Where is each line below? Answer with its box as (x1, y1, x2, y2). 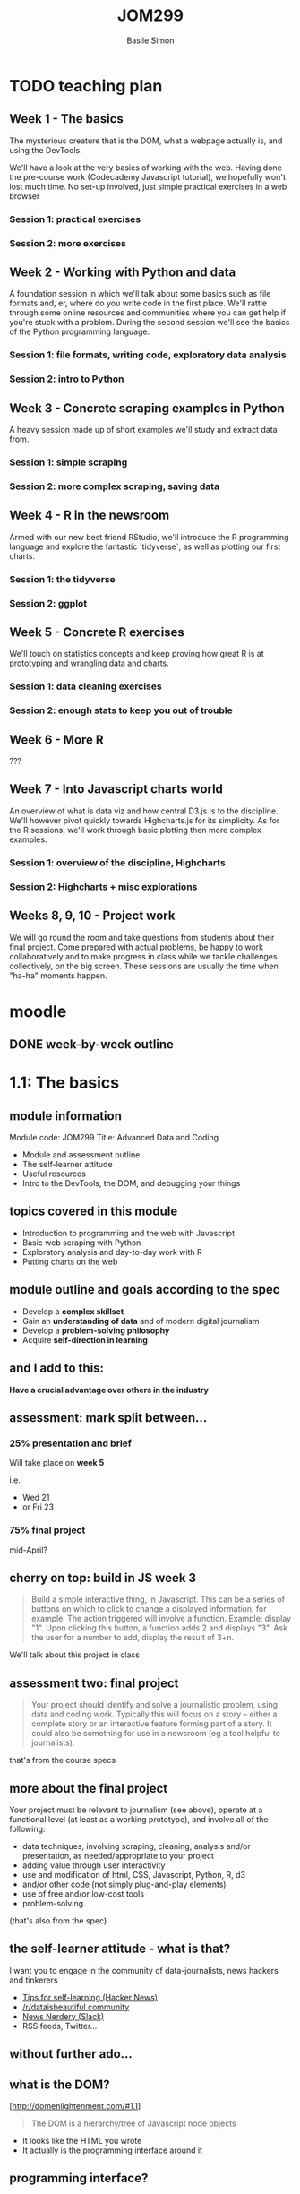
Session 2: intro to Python (9, 373, 124, 385)
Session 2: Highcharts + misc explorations (9, 880, 198, 892)
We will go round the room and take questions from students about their (9, 932, 275, 942)
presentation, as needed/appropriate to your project (21, 1850, 215, 1861)
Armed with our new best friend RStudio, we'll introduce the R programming (9, 531, 289, 542)
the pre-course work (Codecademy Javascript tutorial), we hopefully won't (9, 171, 287, 182)
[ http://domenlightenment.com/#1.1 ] (9, 2100, 141, 2111)
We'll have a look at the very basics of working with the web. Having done (9, 162, 282, 173)
